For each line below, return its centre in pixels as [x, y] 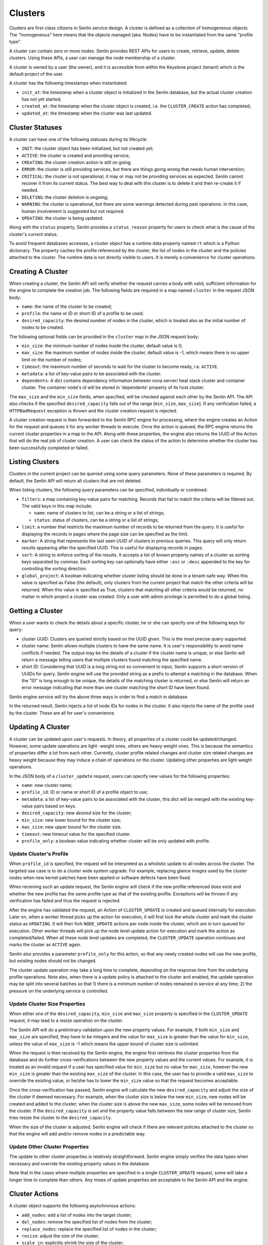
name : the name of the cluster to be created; [67, 307]
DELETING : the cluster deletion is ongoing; [65, 197]
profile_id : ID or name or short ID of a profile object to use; [85, 792]
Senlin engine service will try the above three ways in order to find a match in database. [99, 697]
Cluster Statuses [36, 127]
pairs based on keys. [55, 806]
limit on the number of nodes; [52, 360]
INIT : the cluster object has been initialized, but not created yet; [88, 148]
